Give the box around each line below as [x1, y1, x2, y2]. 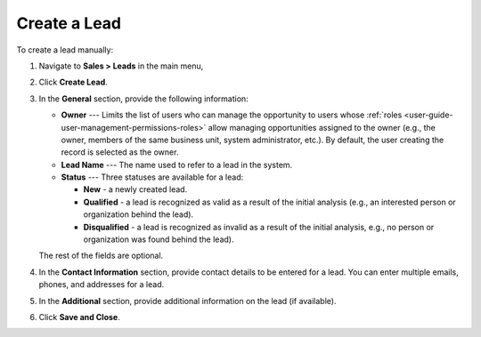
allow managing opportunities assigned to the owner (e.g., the [208, 122, 436, 132]
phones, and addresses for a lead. [38, 279, 165, 290]
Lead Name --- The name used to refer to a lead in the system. [61, 159, 293, 170]
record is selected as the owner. [61, 147, 179, 157]
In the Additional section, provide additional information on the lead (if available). [38, 295, 337, 306]
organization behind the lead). [83, 209, 194, 220]
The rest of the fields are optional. [38, 250, 164, 261]
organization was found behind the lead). [83, 234, 234, 245]
